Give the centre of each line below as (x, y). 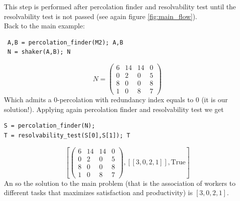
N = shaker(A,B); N (39, 52)
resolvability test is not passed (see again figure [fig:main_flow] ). (101, 16)
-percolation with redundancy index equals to (125, 100)
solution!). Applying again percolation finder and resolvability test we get (114, 109)
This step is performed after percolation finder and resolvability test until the (120, 6)
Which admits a (28, 100)
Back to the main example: (45, 26)
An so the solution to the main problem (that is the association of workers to (120, 183)
